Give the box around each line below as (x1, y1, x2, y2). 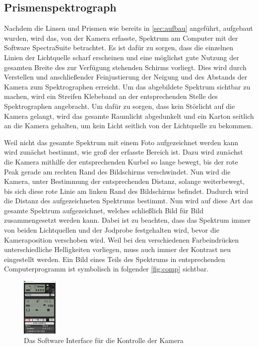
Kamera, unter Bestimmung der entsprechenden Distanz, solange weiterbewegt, (4, 176, 245, 186)
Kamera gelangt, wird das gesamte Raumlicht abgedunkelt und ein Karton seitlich (4, 110, 254, 121)
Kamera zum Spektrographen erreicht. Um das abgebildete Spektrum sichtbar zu (4, 81, 251, 91)
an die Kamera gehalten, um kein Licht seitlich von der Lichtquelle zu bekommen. (4, 120, 253, 131)
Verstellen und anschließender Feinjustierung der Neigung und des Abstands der (4, 72, 248, 82)
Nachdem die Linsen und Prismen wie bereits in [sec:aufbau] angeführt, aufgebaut (4, 23, 253, 33)
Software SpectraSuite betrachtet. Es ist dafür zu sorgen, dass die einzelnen (4, 42, 233, 53)
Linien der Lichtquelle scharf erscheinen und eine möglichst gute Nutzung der (4, 52, 239, 62)
